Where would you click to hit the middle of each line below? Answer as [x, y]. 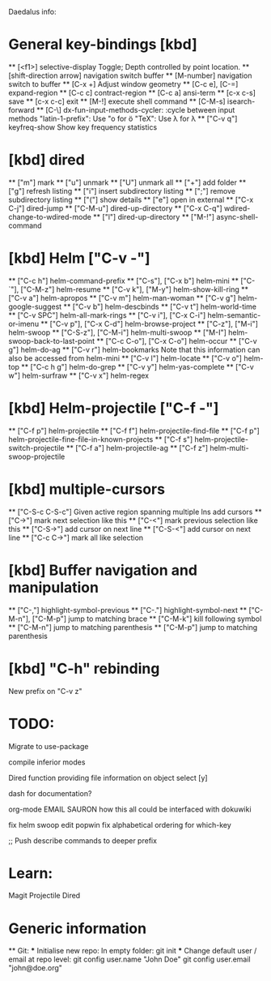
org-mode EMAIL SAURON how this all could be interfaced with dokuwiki [130, 809]
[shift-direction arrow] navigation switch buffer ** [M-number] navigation [130, 75]
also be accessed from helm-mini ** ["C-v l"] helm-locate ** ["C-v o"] [125, 358]
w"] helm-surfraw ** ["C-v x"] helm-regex [79, 375]
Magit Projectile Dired [44, 896]
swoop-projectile [37, 456]
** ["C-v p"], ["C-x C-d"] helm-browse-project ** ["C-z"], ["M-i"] [149, 323]
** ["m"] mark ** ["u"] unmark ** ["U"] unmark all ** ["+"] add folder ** [127, 182]
